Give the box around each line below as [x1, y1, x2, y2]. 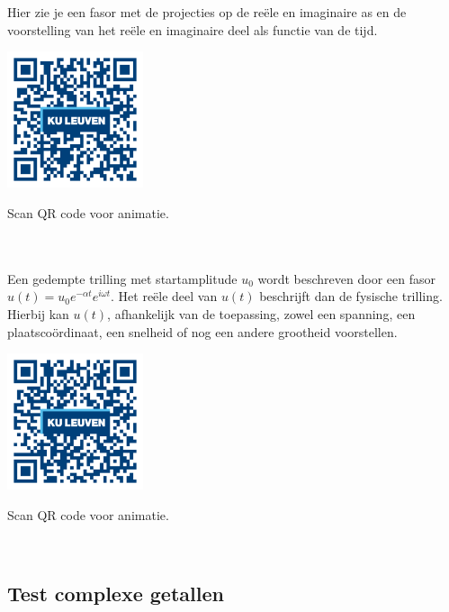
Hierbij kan [7, 304, 69, 323]
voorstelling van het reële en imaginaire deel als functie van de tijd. [7, 20, 378, 39]
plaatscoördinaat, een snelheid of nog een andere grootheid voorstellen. [7, 322, 398, 341]
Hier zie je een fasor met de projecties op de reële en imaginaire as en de [7, 3, 407, 21]
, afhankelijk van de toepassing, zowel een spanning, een [107, 304, 416, 323]
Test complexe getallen [7, 580, 224, 607]
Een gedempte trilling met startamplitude [7, 269, 238, 288]
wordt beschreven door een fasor [257, 269, 436, 288]
